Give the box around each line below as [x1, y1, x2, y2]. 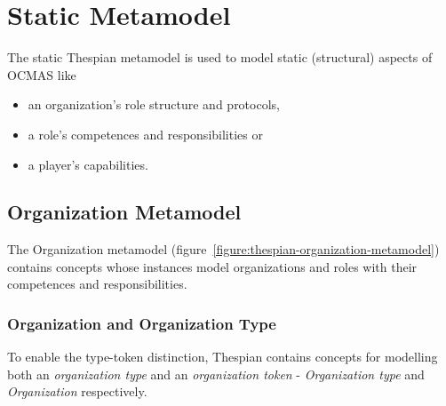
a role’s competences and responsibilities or [28, 124, 263, 143]
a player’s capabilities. [28, 155, 148, 173]
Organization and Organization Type [7, 313, 276, 334]
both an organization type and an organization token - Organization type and [7, 364, 425, 383]
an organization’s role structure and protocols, [28, 95, 280, 114]
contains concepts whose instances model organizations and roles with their [7, 257, 418, 275]
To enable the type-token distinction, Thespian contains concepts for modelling [7, 347, 438, 366]
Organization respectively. [7, 382, 147, 401]
